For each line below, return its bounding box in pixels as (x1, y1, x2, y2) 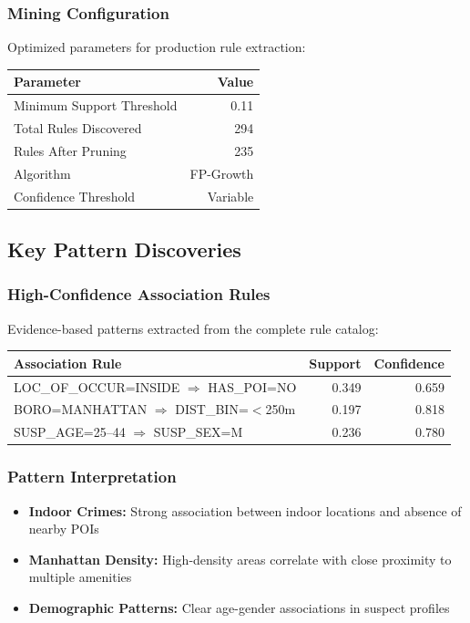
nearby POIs (28, 519, 99, 538)
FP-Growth (189, 163, 254, 182)
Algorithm (14, 163, 71, 182)
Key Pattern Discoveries (7, 235, 241, 264)
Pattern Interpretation (7, 465, 177, 488)
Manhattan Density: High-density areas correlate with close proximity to (28, 549, 452, 568)
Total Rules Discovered (14, 119, 142, 137)
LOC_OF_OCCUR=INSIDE (14, 377, 180, 396)
